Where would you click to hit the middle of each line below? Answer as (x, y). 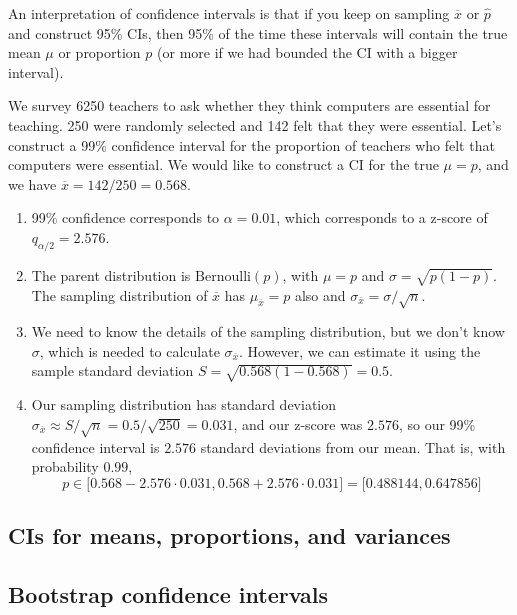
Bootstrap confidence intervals (168, 593)
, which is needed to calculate (129, 350)
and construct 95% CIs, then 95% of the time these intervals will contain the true (258, 32)
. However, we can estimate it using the (359, 350)
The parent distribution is (111, 274)
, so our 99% (437, 423)
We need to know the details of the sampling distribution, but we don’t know (268, 331)
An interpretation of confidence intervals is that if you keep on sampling (229, 13)
